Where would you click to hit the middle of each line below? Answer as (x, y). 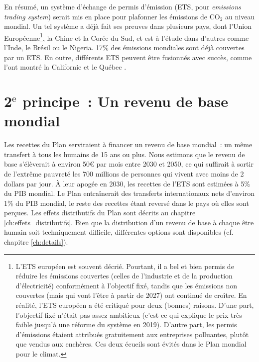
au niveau (240, 16)
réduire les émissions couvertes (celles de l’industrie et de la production (124, 276)
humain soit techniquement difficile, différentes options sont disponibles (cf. (119, 232)
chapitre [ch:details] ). (36, 242)
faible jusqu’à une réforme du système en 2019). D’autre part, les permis (126, 324)
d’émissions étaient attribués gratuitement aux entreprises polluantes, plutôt (132, 334)
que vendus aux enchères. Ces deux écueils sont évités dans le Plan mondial (131, 344)
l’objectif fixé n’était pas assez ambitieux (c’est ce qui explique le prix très (129, 315)
